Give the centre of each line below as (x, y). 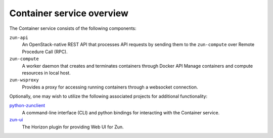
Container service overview (69, 13)
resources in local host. (46, 73)
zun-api (19, 37)
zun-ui (16, 120)
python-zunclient (27, 106)
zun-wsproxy (24, 80)
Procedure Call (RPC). (45, 52)
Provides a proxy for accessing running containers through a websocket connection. (110, 87)
